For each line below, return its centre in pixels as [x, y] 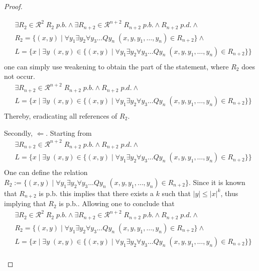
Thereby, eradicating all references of [61, 115]
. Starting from [69, 132]
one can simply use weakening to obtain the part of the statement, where [116, 66]
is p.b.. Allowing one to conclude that [117, 203]
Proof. [13, 6]
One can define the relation [46, 172]
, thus [229, 193]
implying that [25, 203]
